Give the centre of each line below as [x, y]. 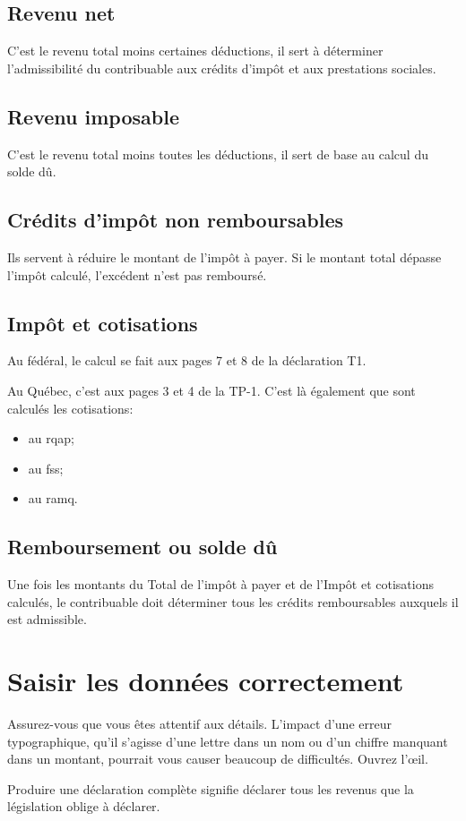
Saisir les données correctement [206, 681]
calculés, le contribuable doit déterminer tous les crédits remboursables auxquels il [233, 601]
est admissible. [47, 619]
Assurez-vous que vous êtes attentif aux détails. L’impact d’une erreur [199, 724]
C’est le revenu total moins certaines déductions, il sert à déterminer [195, 51]
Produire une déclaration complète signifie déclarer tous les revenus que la [211, 788]
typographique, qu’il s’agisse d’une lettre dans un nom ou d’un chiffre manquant [228, 741]
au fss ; [46, 468]
